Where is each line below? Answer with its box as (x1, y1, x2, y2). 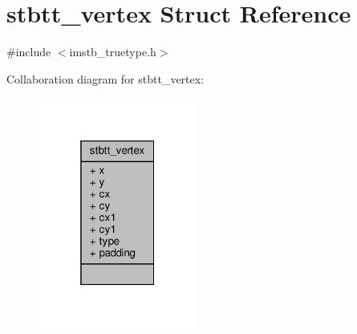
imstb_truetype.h (69, 43, 156, 60)
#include (6, 43, 51, 60)
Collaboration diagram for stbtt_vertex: (6, 70, 205, 87)
